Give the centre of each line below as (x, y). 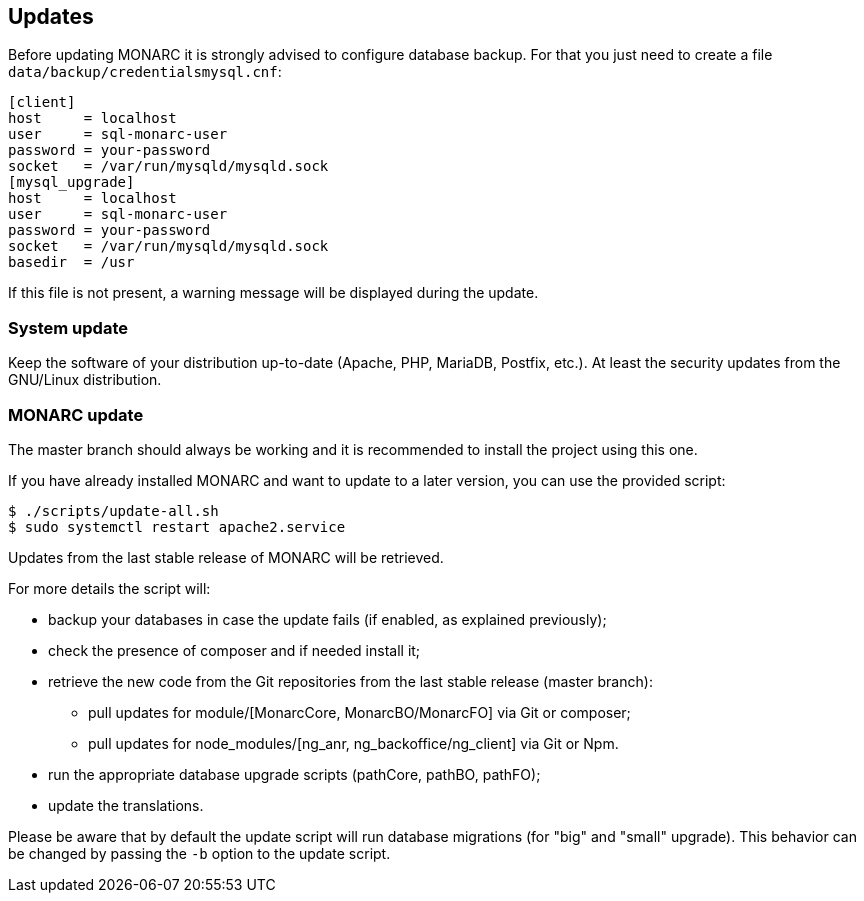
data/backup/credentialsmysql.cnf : (145, 72)
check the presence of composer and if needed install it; (234, 650)
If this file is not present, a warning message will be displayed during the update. (273, 293)
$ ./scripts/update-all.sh (113, 510)
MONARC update (76, 414)
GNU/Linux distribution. (85, 380)
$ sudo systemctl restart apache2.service (177, 526)
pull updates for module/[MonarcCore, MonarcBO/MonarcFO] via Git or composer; (359, 712)
